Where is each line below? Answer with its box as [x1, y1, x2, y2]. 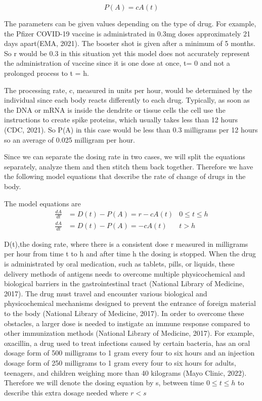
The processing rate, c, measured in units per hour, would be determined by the [4, 84, 252, 95]
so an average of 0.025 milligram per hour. [4, 134, 135, 145]
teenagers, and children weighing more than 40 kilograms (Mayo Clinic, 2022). [4, 367, 247, 378]
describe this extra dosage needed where [4, 387, 128, 397]
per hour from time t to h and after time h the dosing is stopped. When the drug [4, 248, 256, 259]
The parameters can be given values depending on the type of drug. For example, [4, 18, 256, 28]
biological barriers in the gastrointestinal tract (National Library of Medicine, [4, 278, 244, 289]
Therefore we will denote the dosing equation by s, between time [4, 377, 204, 388]
